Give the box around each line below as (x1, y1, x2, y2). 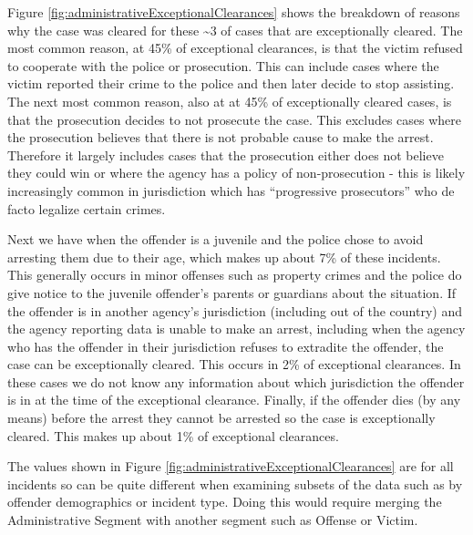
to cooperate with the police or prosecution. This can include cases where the (7, 56, 439, 75)
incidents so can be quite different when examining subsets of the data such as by (7, 474, 463, 493)
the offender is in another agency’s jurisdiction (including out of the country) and (7, 301, 462, 320)
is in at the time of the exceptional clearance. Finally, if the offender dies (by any (7, 390, 461, 409)
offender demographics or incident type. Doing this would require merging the (7, 492, 442, 511)
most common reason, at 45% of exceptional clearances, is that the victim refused (7, 38, 463, 57)
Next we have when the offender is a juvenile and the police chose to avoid (7, 230, 424, 249)
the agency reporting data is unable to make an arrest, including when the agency (7, 319, 466, 338)
